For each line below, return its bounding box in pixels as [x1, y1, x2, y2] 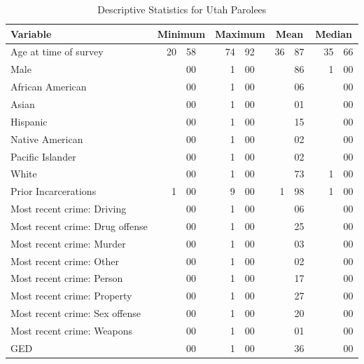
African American [10, 79, 87, 94]
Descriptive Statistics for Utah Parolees [97, 2, 267, 16]
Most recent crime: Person [10, 271, 123, 285]
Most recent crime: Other [10, 253, 119, 268]
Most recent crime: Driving [10, 201, 127, 216]
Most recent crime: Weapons [10, 323, 133, 337]
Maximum [215, 26, 265, 41]
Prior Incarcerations [10, 184, 97, 198]
